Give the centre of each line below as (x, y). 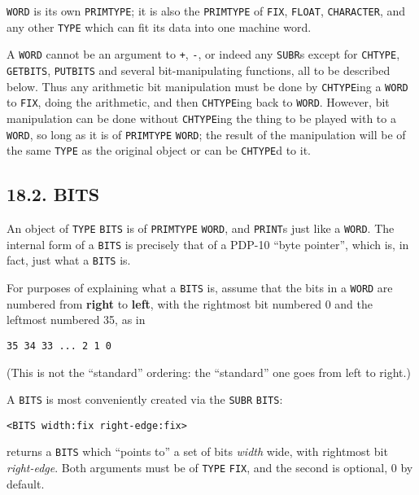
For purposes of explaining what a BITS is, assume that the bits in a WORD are (200, 288)
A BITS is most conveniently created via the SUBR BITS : (145, 399)
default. (26, 483)
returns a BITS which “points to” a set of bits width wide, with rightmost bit (197, 451)
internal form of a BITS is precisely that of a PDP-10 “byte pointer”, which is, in (208, 244)
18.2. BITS (53, 194)
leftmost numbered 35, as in (76, 320)
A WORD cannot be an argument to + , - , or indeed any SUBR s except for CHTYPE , (203, 54)
